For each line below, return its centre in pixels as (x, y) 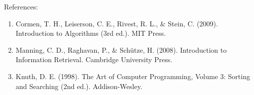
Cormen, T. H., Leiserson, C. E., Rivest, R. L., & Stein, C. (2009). (117, 23)
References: (21, 6)
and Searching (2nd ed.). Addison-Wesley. (79, 86)
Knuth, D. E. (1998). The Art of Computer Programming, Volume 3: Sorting (133, 76)
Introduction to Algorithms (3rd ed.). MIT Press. (91, 33)
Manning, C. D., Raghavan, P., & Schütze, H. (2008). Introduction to (121, 49)
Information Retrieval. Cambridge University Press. (94, 59)
